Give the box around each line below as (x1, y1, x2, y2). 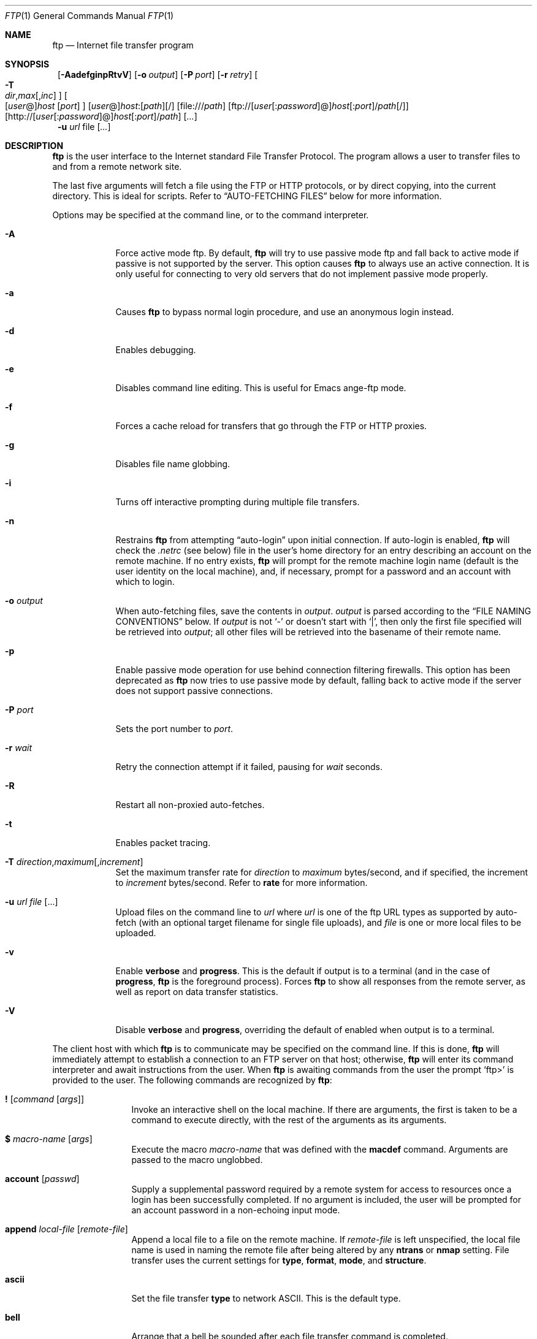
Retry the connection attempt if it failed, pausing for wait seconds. (115, 761, 383, 772)
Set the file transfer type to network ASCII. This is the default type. (131, 1293, 401, 1303)
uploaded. (115, 928, 156, 938)
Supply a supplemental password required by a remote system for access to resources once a (131, 1184, 512, 1194)
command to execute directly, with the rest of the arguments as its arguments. (131, 1115, 447, 1125)
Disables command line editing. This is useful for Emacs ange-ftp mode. (115, 383, 406, 393)
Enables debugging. (115, 345, 196, 355)
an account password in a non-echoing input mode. (131, 1205, 340, 1215)
